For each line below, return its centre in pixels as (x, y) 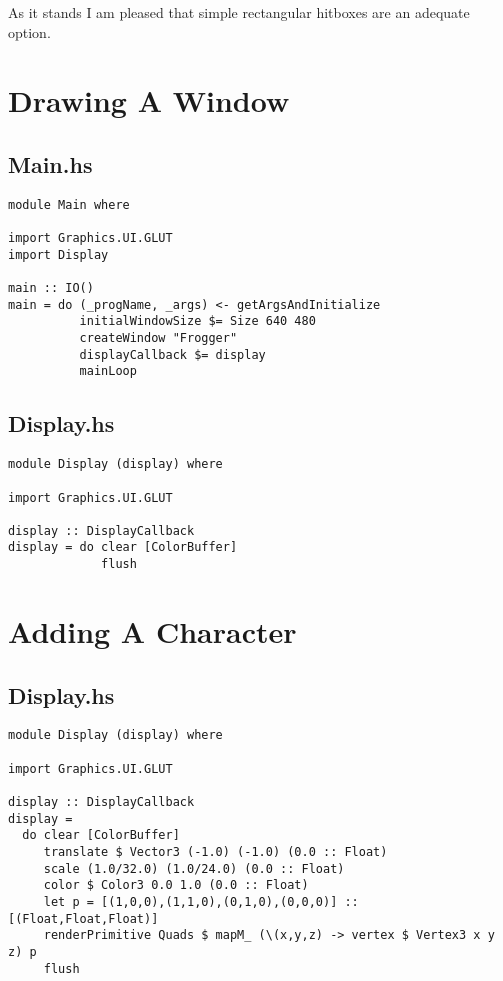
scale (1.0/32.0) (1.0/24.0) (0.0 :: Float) (194, 868)
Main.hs (50, 163)
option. (29, 31)
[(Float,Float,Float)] (83, 918)
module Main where (69, 204)
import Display (58, 254)
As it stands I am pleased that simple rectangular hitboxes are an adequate (239, 12)
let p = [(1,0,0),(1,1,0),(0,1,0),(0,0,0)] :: (201, 901)
